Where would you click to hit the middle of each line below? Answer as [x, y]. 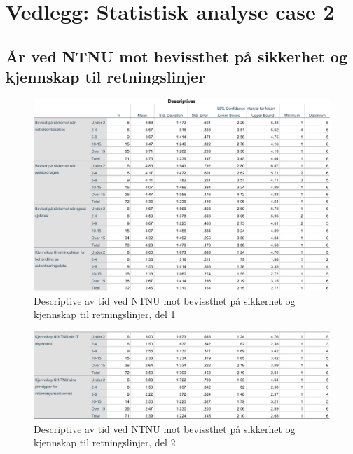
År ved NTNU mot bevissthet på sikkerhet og [177, 56]
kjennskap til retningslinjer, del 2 [105, 442]
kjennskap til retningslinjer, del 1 [105, 314]
